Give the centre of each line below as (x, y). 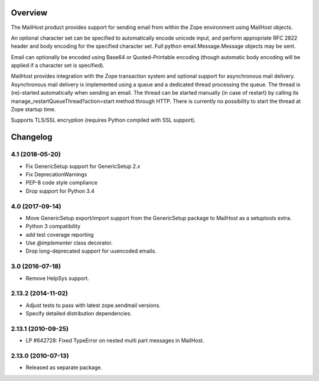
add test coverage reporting (60, 234)
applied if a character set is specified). (58, 66)
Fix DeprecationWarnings (56, 174)
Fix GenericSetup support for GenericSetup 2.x (83, 166)
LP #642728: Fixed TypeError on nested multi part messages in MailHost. (115, 341)
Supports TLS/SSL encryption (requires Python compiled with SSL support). (103, 120)
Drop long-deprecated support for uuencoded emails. (91, 251)
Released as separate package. (64, 367)
